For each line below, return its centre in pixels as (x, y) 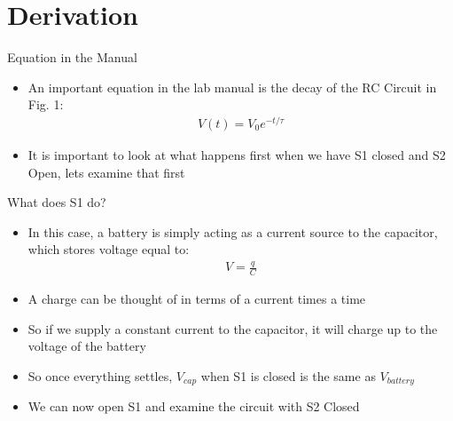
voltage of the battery (87, 346)
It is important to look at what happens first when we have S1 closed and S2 (237, 155)
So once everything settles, (100, 375)
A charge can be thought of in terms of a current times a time (197, 299)
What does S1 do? (57, 202)
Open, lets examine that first (106, 172)
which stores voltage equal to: (109, 249)
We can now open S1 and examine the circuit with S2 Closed (194, 406)
